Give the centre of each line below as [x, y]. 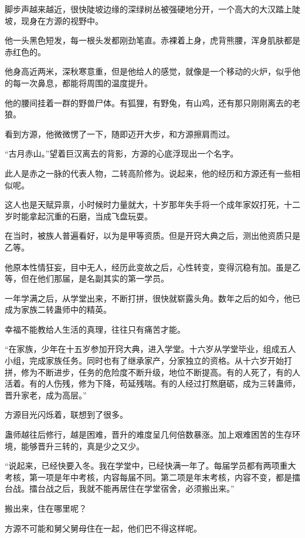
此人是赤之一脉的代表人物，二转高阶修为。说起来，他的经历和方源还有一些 [148, 173]
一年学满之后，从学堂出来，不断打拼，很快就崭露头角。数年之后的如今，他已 [152, 298]
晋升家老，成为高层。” [46, 395]
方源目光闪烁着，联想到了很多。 [66, 415]
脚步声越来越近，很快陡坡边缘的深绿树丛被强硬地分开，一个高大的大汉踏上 [148, 9]
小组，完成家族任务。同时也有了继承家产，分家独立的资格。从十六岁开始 [144, 361]
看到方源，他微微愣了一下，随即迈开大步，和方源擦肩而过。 [120, 133]
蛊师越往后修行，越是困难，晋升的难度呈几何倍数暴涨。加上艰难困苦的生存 [148, 434]
